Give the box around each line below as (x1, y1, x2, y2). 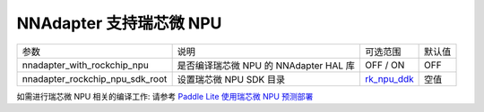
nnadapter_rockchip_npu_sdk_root (22, 72, 168, 84)
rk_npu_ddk (364, 72, 414, 84)
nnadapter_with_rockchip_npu (22, 59, 150, 71)
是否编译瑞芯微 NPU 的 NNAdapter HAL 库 (177, 59, 356, 71)
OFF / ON (364, 59, 405, 71)
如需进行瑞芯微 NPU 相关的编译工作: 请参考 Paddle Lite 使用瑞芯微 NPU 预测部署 (16, 91, 314, 101)
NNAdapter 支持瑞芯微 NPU (16, 13, 222, 33)
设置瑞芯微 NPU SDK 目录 (177, 73, 286, 85)
